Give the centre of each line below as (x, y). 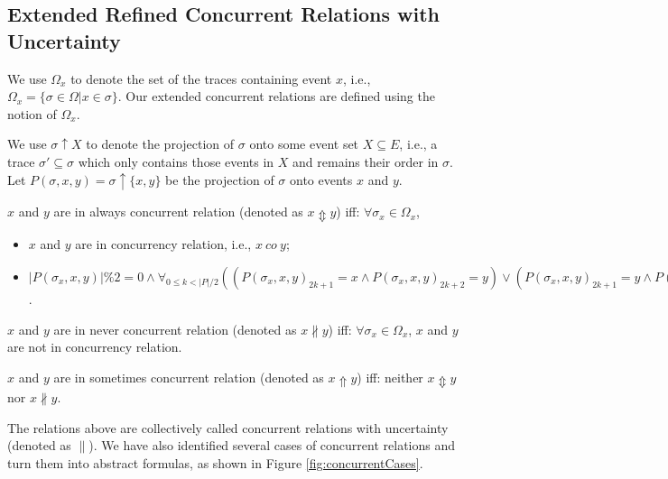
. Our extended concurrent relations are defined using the (276, 96)
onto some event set (304, 144)
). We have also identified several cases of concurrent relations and (272, 445)
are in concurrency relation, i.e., (163, 244)
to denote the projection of (160, 144)
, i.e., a (418, 144)
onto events (321, 179)
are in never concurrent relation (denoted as (175, 329)
